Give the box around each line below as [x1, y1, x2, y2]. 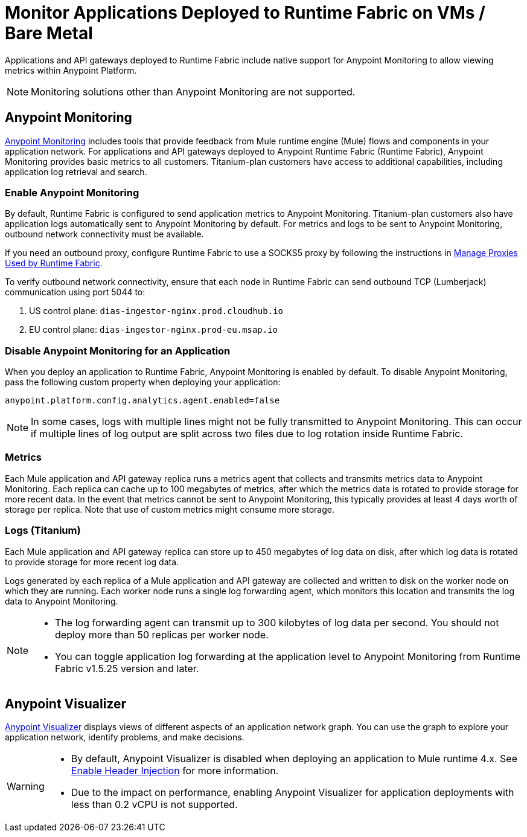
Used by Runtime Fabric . [5, 258, 103, 269]
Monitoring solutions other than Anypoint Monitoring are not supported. [31, 85, 356, 98]
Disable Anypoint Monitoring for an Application [5, 344, 231, 357]
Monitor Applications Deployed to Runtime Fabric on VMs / [5, 2, 485, 23]
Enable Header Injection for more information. [71, 765, 279, 777]
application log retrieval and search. [5, 166, 147, 177]
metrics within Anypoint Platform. [5, 65, 137, 75]
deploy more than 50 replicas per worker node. [55, 628, 269, 641]
